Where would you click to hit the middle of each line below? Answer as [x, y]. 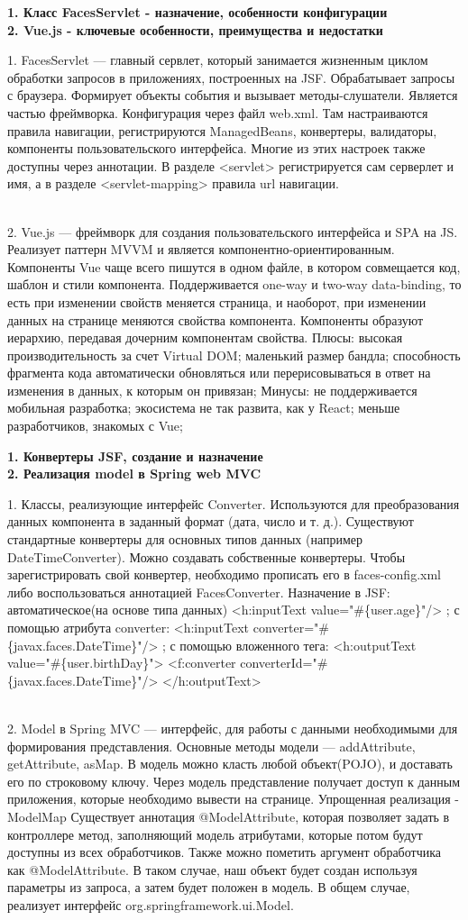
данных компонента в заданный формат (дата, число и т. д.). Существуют [211, 521]
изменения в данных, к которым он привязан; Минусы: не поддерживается [212, 390]
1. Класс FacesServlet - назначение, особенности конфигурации [197, 12]
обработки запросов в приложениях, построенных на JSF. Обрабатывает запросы [231, 77]
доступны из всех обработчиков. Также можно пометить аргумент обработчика [224, 852]
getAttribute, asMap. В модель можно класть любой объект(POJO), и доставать [230, 764]
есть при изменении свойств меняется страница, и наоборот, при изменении [217, 301]
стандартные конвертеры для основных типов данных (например [185, 539]
